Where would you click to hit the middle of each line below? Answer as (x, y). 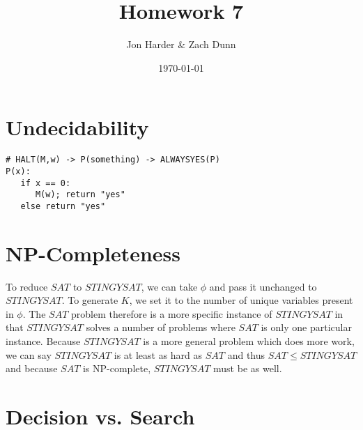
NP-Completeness (93, 253)
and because (32, 368)
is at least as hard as (158, 354)
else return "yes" (63, 206)
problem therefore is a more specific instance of (171, 313)
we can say (29, 354)
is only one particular (306, 327)
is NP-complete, (117, 368)
